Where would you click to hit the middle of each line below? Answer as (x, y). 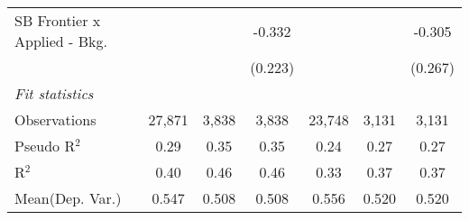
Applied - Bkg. (61, 41)
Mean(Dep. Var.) (68, 198)
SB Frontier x (58, 20)
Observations (55, 119)
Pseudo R (45, 146)
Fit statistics (54, 93)
